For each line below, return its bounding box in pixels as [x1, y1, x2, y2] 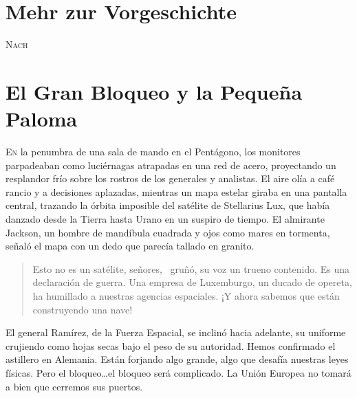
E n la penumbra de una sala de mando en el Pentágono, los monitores [6, 144, 301, 159]
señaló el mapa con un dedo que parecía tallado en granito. [6, 239, 255, 253]
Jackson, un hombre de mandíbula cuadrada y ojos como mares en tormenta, [6, 225, 330, 239]
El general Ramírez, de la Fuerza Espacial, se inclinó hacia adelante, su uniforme [6, 325, 346, 340]
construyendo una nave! [32, 302, 133, 316]
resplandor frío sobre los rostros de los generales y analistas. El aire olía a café [6, 171, 335, 186]
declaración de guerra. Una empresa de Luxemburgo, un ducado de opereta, [32, 275, 352, 289]
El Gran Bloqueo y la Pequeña [6, 77, 303, 105]
